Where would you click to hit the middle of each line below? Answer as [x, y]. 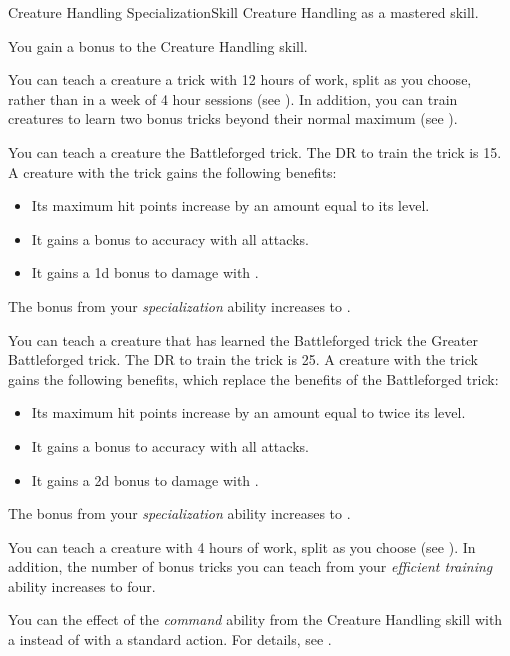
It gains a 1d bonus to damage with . [145, 272]
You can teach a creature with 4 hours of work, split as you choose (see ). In [242, 546]
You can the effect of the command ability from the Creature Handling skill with [255, 619]
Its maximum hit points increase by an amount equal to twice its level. [248, 412]
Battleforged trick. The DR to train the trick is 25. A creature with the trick [243, 359]
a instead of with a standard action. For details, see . [170, 639]
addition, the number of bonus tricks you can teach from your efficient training [250, 566]
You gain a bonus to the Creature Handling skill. [158, 45]
